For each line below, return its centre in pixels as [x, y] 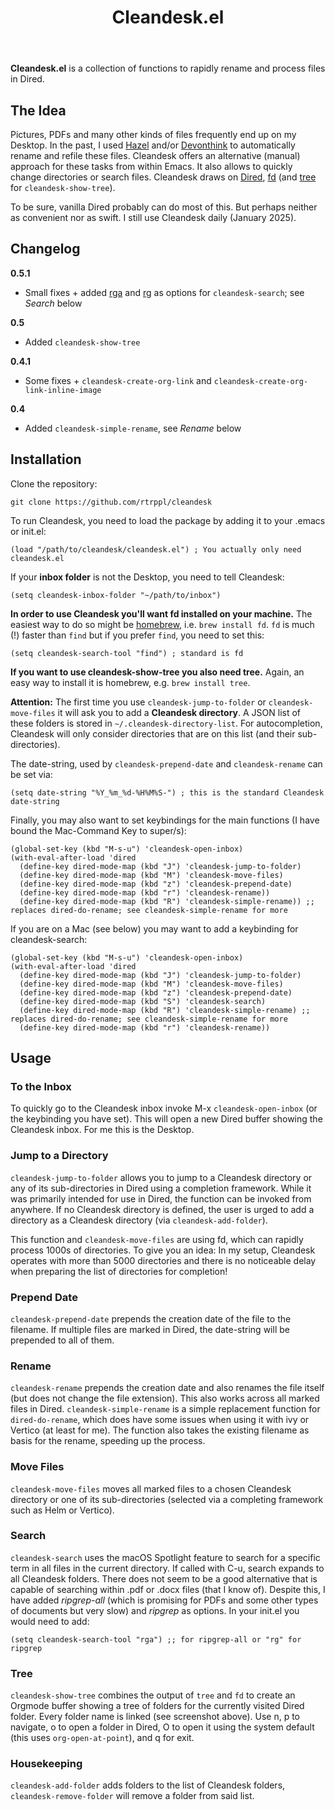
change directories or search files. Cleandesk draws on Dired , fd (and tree [163, 177]
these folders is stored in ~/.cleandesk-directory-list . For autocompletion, [166, 723]
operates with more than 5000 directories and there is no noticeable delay [163, 1260]
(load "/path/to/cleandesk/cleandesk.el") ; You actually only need [156, 549]
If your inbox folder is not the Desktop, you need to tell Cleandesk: [147, 577]
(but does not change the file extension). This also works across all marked [165, 1398]
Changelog [45, 249]
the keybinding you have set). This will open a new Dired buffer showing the [166, 1119]
